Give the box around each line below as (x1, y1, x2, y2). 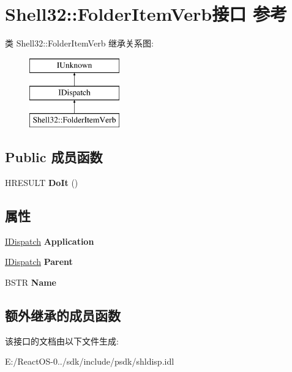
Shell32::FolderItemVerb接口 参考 (5, 1, 287, 26)
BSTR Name (5, 275, 56, 288)
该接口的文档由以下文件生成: (5, 334, 119, 347)
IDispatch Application (5, 234, 94, 247)
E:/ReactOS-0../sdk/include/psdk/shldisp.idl (5, 355, 174, 368)
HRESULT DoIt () (5, 176, 78, 188)
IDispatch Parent (5, 255, 73, 268)
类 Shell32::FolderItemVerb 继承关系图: (5, 37, 154, 50)
